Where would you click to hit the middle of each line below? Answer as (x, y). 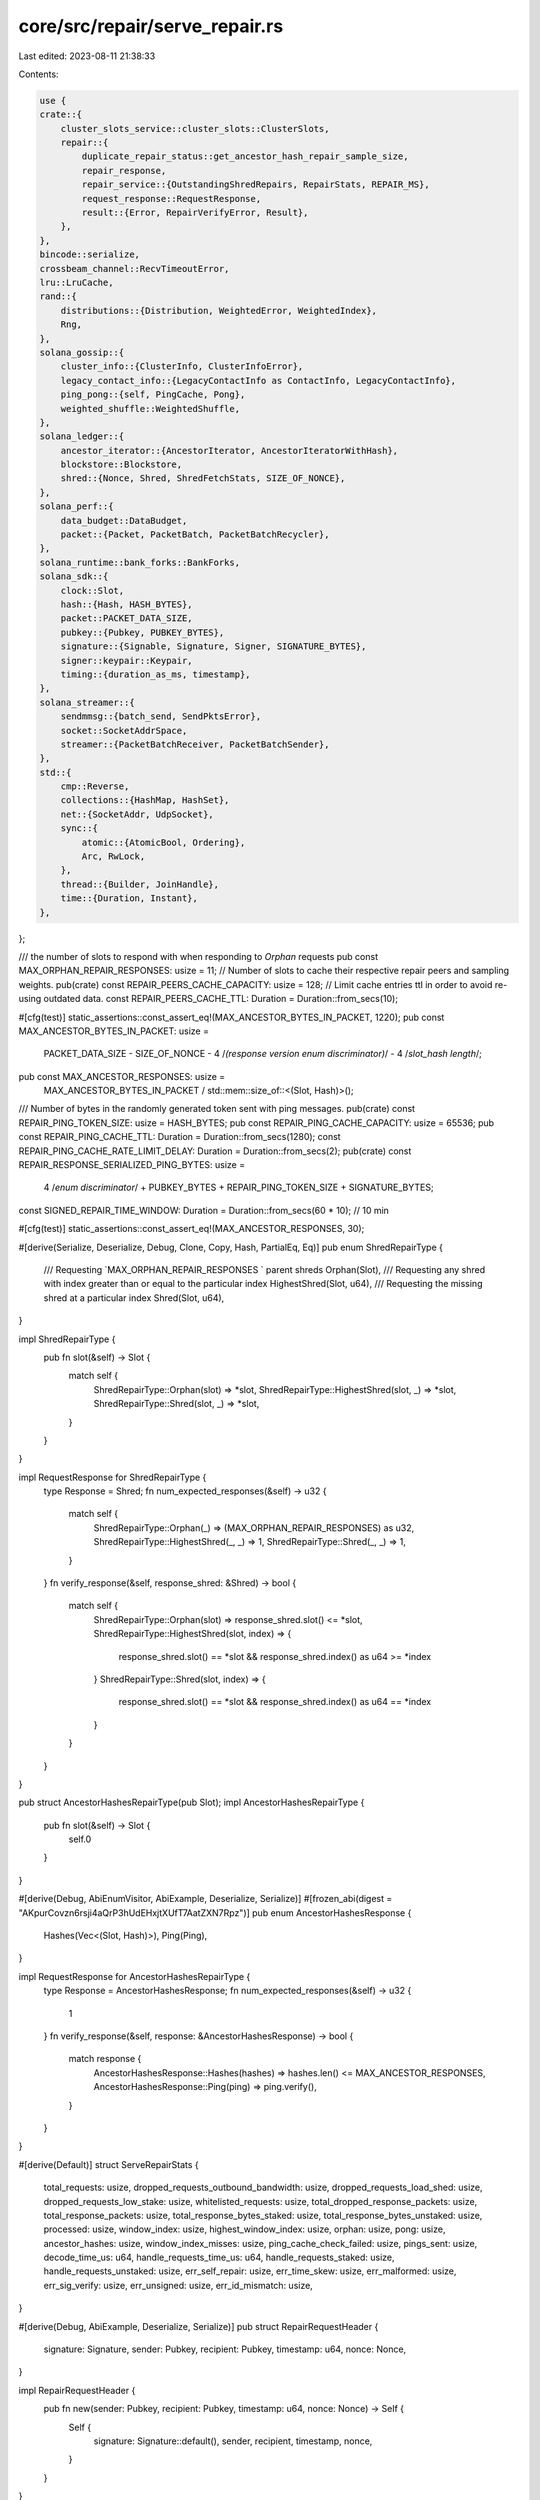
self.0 (80, 1839)
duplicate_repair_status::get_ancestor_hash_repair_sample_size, (245, 156)
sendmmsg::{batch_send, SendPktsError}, (161, 716)
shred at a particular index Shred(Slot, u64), (134, 1297)
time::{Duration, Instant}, (129, 898)
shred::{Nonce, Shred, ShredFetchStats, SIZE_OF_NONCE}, (203, 478)
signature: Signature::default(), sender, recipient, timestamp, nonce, (233, 2441)
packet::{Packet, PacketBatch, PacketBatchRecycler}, (195, 534)
